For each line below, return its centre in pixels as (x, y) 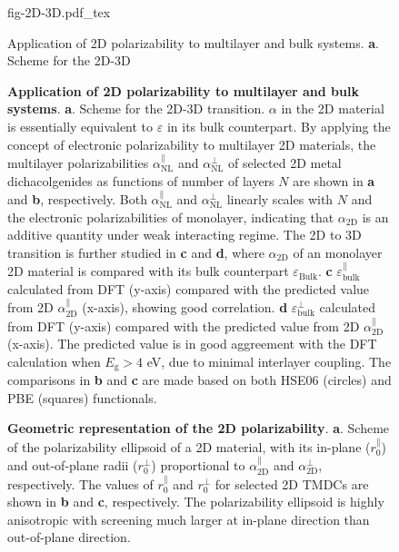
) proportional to (198, 465)
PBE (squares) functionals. (82, 397)
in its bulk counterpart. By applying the (279, 126)
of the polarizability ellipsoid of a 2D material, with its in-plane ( (189, 446)
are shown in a (334, 180)
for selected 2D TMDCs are (292, 483)
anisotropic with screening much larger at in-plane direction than (189, 519)
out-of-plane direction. (69, 537)
